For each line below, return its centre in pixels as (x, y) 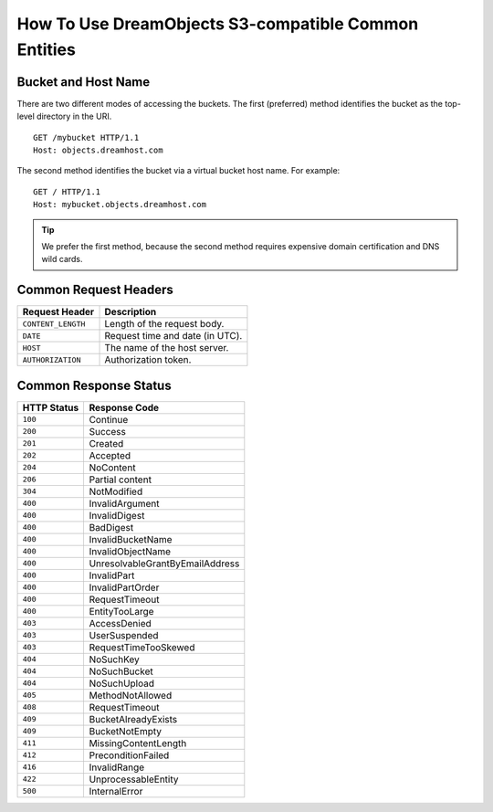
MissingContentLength (138, 743)
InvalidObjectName (130, 551)
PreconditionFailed (129, 755)
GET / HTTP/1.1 (67, 191)
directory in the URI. (74, 116)
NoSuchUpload (122, 683)
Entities (47, 49)
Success (108, 431)
